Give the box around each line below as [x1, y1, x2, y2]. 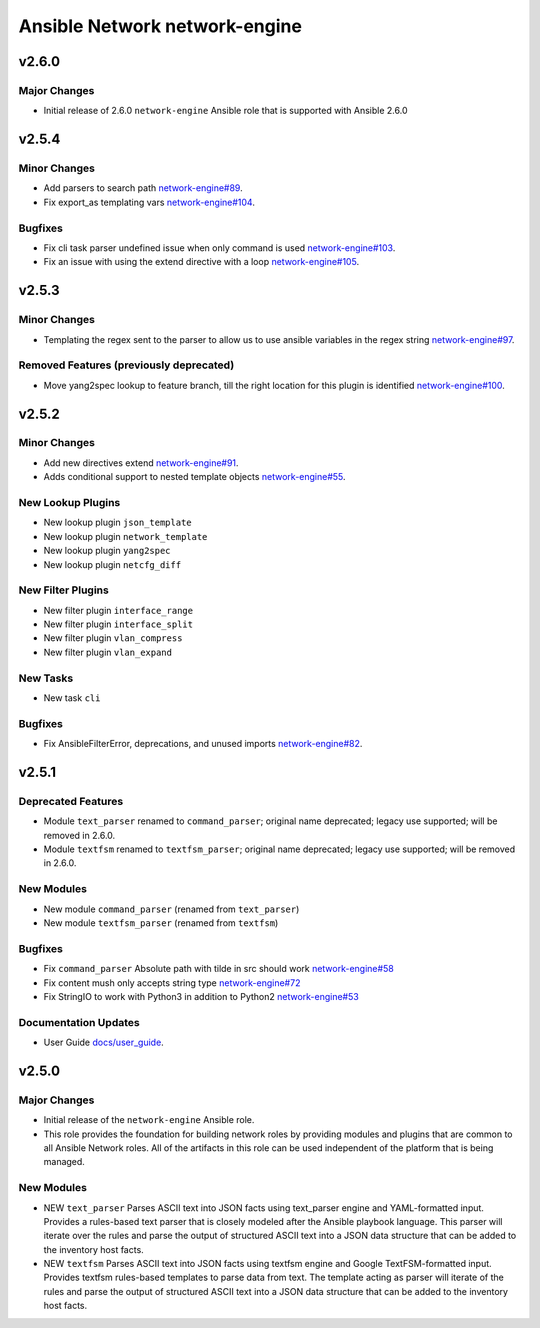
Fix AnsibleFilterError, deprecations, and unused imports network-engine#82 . [43, 738, 363, 750]
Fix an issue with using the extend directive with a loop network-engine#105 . [43, 256, 360, 268]
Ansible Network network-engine [18, 15, 302, 37]
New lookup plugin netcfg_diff [43, 558, 182, 570]
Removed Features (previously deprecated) [18, 358, 235, 372]
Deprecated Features [18, 794, 124, 808]
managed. [43, 1156, 85, 1168]
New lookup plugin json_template [43, 516, 192, 529]
